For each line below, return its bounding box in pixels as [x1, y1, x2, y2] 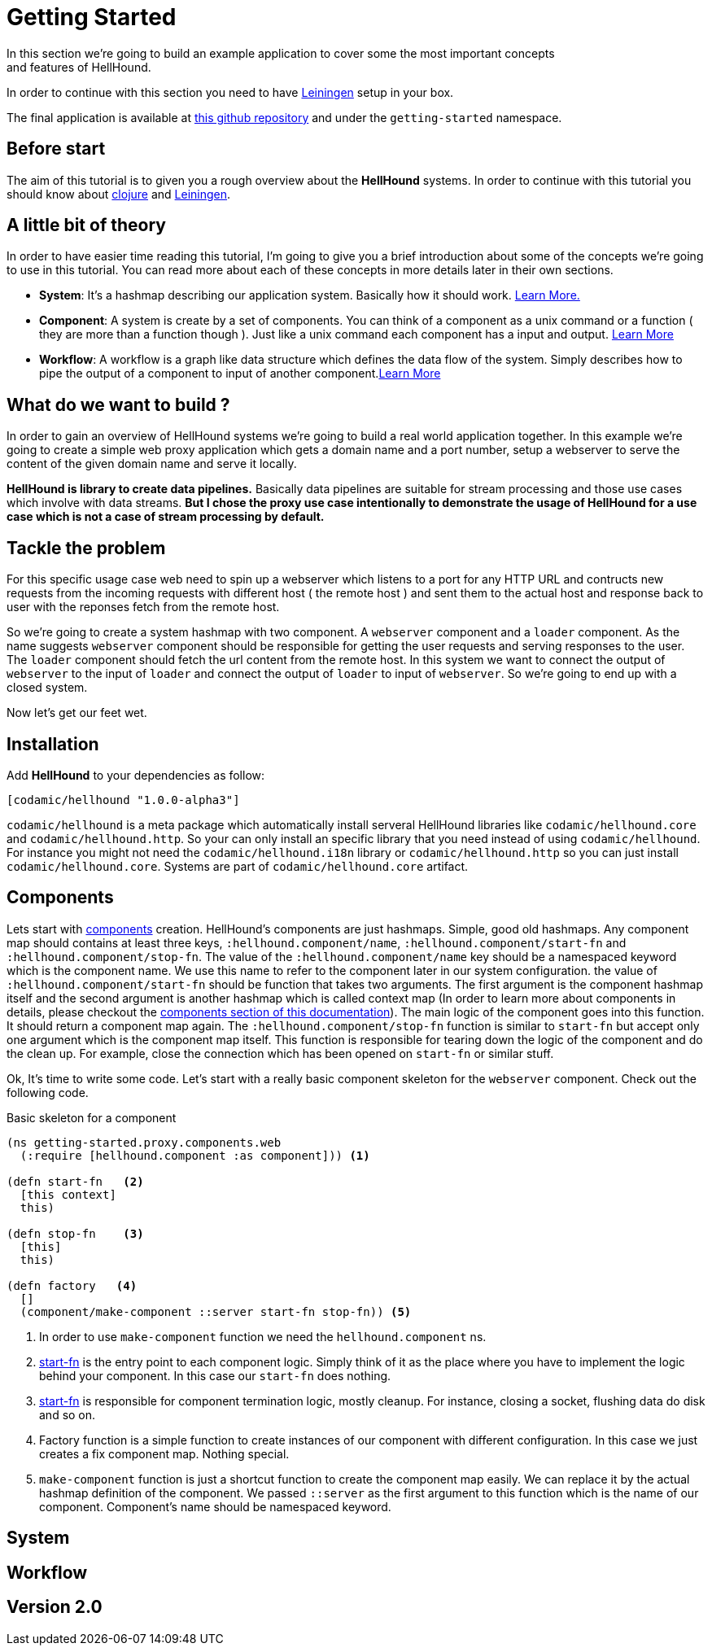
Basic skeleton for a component [7, 1110, 177, 1125]
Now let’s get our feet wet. [7, 706, 147, 720]
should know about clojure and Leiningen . [7, 186, 231, 201]
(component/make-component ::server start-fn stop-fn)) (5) [20, 1305, 412, 1318]
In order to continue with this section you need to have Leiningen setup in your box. [7, 85, 454, 99]
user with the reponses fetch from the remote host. [7, 600, 280, 614]
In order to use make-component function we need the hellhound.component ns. [39, 1329, 487, 1344]
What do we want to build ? [7, 394, 230, 415]
